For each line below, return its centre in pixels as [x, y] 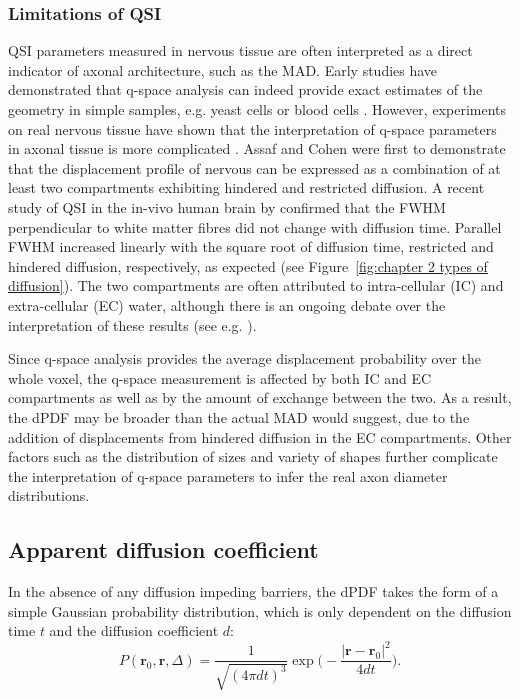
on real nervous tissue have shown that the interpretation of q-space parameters [252, 128]
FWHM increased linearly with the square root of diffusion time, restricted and [251, 246]
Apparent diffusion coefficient [163, 549]
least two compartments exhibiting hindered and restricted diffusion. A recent [246, 187]
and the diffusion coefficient [134, 630]
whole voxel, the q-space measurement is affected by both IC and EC [220, 377]
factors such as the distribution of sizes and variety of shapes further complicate [253, 456]
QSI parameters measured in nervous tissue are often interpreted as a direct [240, 50]
